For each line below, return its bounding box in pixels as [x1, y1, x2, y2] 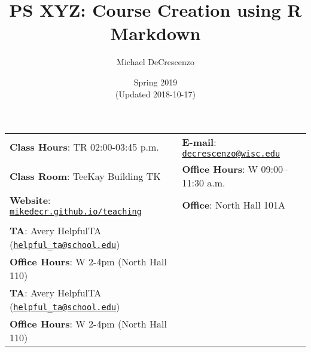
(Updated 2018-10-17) [115, 87, 196, 100]
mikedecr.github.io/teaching [10, 207, 142, 217]
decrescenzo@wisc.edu [182, 149, 280, 159]
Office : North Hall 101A [182, 198, 285, 212]
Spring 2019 [133, 75, 178, 88]
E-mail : [182, 135, 217, 149]
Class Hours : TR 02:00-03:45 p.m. [10, 140, 159, 154]
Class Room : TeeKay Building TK [10, 169, 161, 183]
